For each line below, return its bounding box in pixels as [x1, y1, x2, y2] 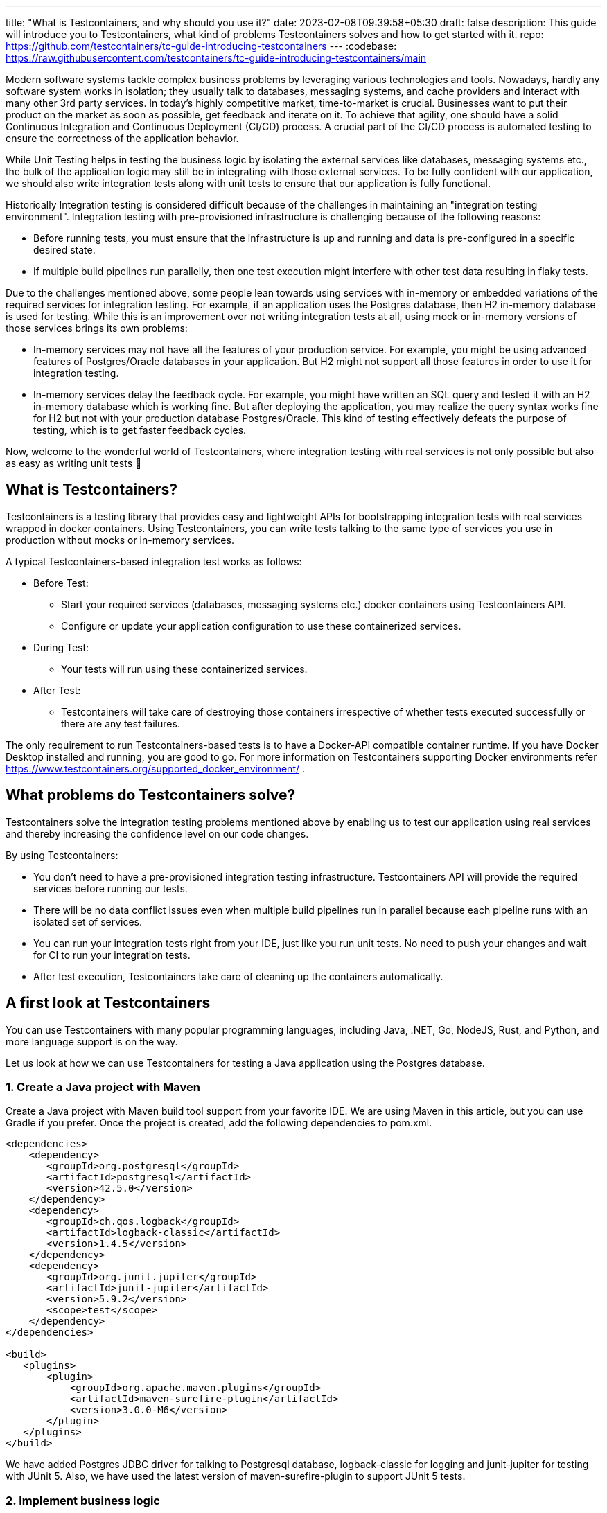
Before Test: [33, 576, 89, 589]
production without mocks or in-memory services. [6, 533, 234, 546]
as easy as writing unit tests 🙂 [6, 457, 142, 469]
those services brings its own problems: [6, 322, 188, 334]
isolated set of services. [33, 915, 143, 928]
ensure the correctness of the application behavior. [6, 132, 239, 144]
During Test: [33, 641, 89, 653]
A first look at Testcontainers [6, 994, 211, 1012]
